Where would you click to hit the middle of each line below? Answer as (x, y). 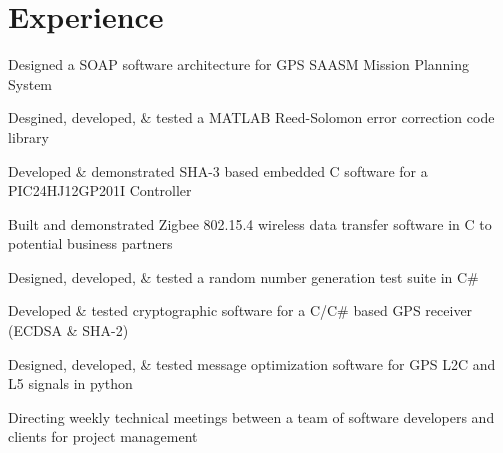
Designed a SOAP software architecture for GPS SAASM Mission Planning (239, 64)
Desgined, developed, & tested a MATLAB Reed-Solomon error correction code (251, 117)
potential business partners (90, 243)
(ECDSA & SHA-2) (68, 330)
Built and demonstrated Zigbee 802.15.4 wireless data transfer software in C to (250, 223)
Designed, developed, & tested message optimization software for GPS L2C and (252, 363)
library (28, 136)
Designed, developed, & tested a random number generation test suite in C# (243, 276)
